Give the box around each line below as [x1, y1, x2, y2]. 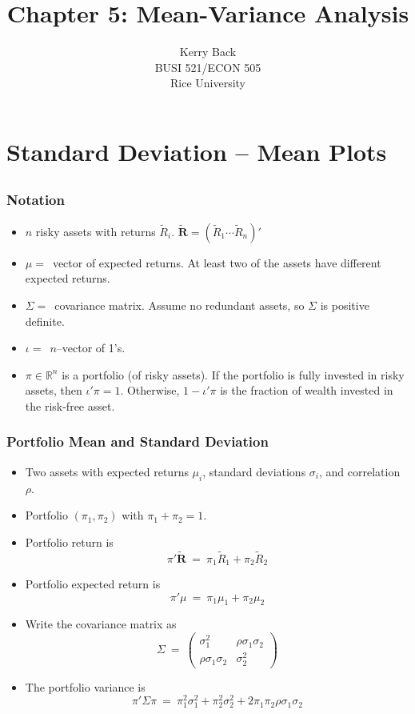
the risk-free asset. [25, 397, 115, 414]
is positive [320, 296, 369, 313]
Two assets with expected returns [25, 463, 189, 479]
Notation [6, 190, 65, 210]
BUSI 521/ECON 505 [154, 58, 261, 75]
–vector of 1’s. [56, 339, 126, 356]
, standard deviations [202, 463, 306, 479]
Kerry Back [179, 43, 237, 60]
